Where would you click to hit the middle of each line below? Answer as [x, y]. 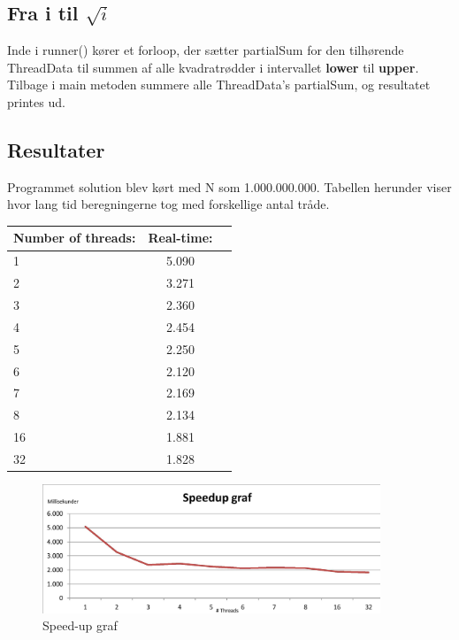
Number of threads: [75, 238]
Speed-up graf [80, 625]
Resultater [56, 149]
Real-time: [180, 238]
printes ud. [36, 101]
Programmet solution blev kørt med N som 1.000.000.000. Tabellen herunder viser [229, 186]
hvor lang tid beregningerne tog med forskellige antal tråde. [168, 204]
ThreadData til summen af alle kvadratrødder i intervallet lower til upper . [213, 67]
